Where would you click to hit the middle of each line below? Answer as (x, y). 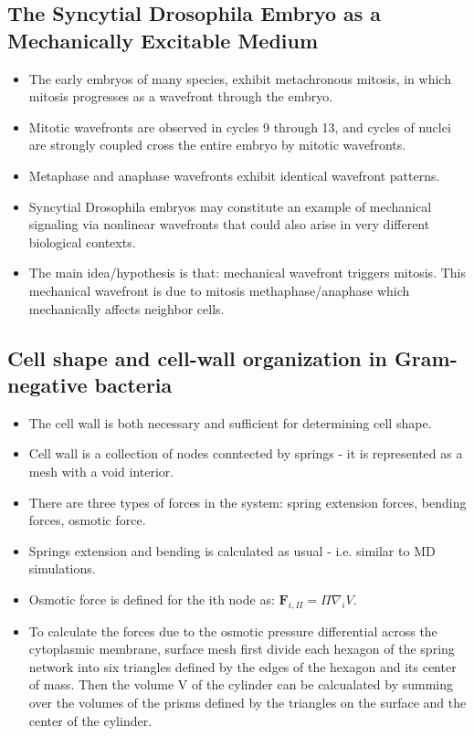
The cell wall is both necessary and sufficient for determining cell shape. (230, 422)
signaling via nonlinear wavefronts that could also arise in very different (229, 224)
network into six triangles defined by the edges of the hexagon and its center (242, 666)
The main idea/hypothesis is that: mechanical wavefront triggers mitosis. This (247, 273)
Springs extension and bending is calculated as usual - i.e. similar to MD (232, 550)
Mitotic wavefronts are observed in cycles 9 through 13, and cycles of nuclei (240, 126)
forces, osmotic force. (87, 520)
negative (47, 384)
